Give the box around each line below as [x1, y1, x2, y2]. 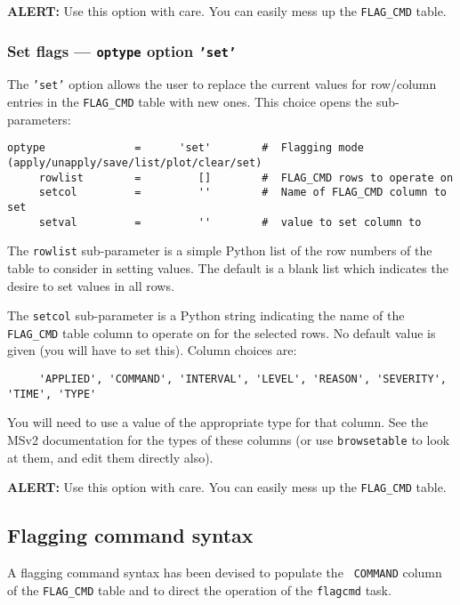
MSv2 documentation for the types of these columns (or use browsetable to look [7, 430, 450, 448]
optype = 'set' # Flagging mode [7, 141, 364, 155]
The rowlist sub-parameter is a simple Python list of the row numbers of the [7, 241, 432, 260]
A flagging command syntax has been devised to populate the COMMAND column [7, 563, 442, 582]
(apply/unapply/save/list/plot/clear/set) [7, 157, 262, 169]
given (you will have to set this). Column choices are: [7, 341, 297, 359]
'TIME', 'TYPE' [7, 387, 97, 400]
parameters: [7, 109, 71, 128]
